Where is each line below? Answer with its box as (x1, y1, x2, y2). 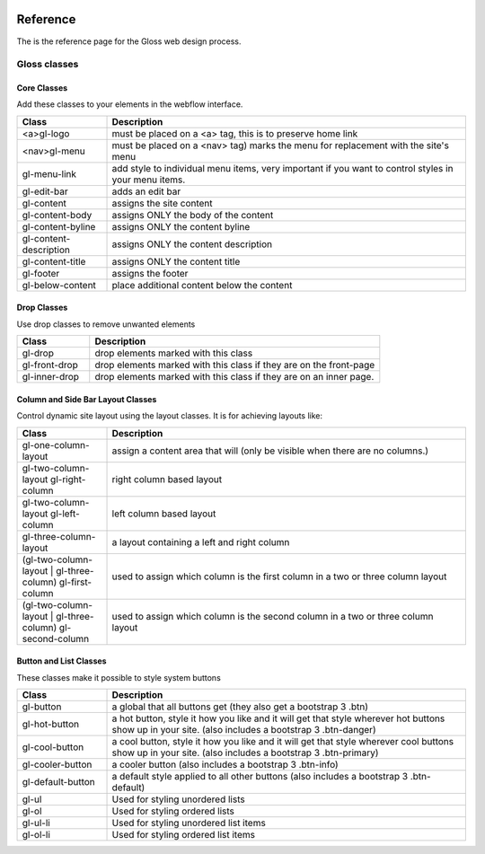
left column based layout (111, 507, 216, 520)
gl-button (22, 700, 62, 713)
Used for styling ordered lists (111, 805, 235, 817)
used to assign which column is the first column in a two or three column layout (111, 570, 447, 583)
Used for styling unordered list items (111, 817, 267, 830)
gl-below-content (22, 278, 96, 291)
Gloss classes (16, 58, 79, 71)
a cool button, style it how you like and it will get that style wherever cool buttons (111, 735, 454, 748)
